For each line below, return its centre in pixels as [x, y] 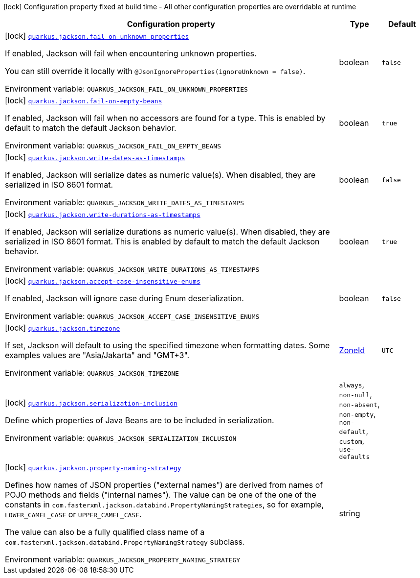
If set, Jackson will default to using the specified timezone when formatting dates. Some [167, 345]
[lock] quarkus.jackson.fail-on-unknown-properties [97, 36]
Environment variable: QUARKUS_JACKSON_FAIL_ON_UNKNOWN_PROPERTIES [126, 89]
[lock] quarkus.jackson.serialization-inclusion [91, 402]
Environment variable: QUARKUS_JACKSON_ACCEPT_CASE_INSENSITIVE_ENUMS [132, 316]
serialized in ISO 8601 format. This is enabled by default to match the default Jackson [162, 241]
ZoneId [352, 350]
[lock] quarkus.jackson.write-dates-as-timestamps [95, 157]
